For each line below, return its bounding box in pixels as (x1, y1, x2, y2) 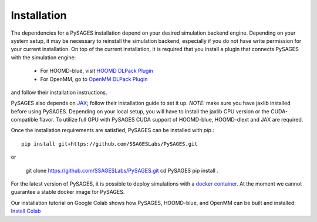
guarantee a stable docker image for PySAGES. (11, 189, 125, 196)
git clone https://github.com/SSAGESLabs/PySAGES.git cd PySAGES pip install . (25, 167, 218, 174)
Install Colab (11, 207, 41, 214)
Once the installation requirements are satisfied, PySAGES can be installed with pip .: (11, 127, 214, 134)
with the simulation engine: (11, 53, 76, 61)
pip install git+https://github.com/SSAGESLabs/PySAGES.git (21, 140, 198, 147)
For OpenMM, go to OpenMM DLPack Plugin (40, 75, 148, 82)
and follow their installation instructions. (11, 89, 107, 96)
